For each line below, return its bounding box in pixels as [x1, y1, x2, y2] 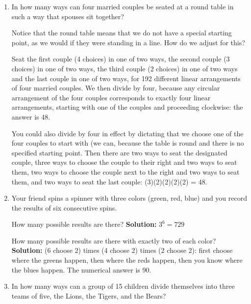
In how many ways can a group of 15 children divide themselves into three [11, 281, 235, 291]
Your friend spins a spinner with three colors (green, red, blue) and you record [11, 193, 247, 203]
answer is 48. [11, 111, 50, 122]
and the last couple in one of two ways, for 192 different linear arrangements [11, 73, 241, 83]
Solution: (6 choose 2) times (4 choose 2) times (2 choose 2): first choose [11, 245, 233, 255]
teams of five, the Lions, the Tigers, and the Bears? [11, 290, 166, 301]
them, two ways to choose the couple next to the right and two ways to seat [11, 166, 240, 177]
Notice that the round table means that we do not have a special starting [11, 28, 232, 38]
